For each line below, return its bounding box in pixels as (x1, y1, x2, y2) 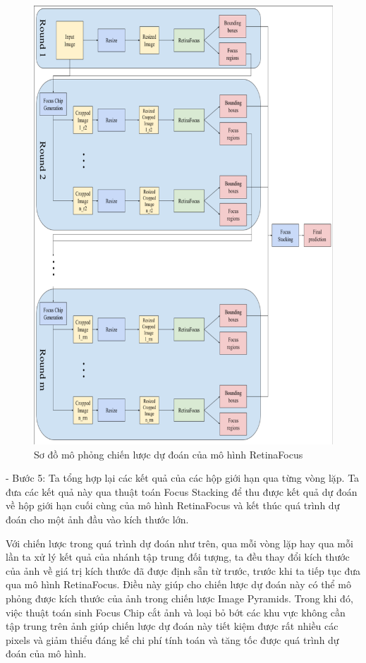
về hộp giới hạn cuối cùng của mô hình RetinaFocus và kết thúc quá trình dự (6, 498, 340, 513)
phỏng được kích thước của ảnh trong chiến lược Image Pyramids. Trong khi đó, (6, 590, 353, 605)
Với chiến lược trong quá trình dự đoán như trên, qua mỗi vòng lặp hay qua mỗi (6, 535, 353, 550)
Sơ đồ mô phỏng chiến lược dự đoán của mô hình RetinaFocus (34, 446, 303, 461)
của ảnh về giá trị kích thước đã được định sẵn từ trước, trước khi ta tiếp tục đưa (6, 563, 361, 578)
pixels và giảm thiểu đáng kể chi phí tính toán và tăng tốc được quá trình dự (6, 632, 339, 647)
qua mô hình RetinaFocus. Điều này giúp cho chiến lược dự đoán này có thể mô (6, 577, 351, 592)
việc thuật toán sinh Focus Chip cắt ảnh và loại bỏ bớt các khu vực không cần (6, 604, 346, 619)
